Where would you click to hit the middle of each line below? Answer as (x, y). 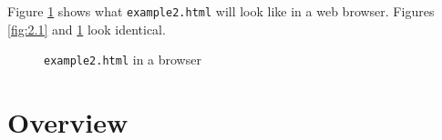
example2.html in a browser (123, 60)
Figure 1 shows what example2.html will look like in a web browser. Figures (221, 11)
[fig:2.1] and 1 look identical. (87, 29)
